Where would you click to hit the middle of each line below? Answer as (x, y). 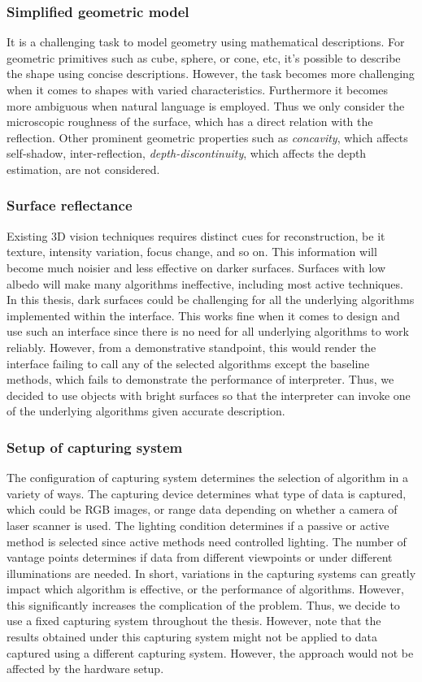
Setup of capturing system (95, 447)
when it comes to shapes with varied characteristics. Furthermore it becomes (198, 89)
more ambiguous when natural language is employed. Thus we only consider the (206, 105)
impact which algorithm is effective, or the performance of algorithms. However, (205, 589)
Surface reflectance (70, 205)
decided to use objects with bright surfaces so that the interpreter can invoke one (209, 395)
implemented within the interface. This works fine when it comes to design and (203, 315)
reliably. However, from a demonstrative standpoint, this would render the (191, 347)
